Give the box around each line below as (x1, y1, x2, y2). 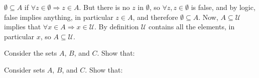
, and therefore (133, 11, 178, 22)
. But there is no (79, 2, 130, 12)
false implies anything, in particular (4, 11, 113, 22)
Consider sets (4, 64, 45, 75)
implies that (4, 21, 41, 32)
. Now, (198, 11, 218, 22)
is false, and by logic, (191, 2, 255, 12)
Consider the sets (4, 48, 57, 58)
